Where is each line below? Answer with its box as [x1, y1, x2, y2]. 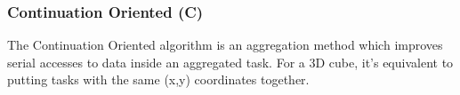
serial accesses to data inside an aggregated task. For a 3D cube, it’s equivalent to [7, 52, 454, 71]
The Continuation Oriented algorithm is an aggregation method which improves [7, 36, 443, 54]
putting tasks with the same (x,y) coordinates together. [7, 70, 310, 89]
